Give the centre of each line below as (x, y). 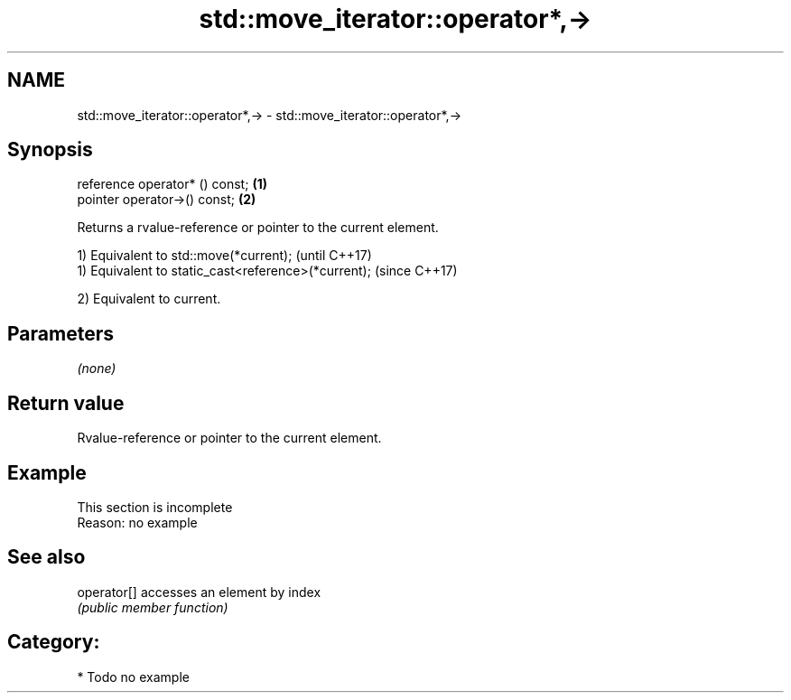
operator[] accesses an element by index (199, 592)
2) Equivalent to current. (149, 299)
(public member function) (153, 607)
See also (47, 557)
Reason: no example (137, 522)
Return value (66, 403)
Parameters (60, 333)
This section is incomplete (155, 507)
